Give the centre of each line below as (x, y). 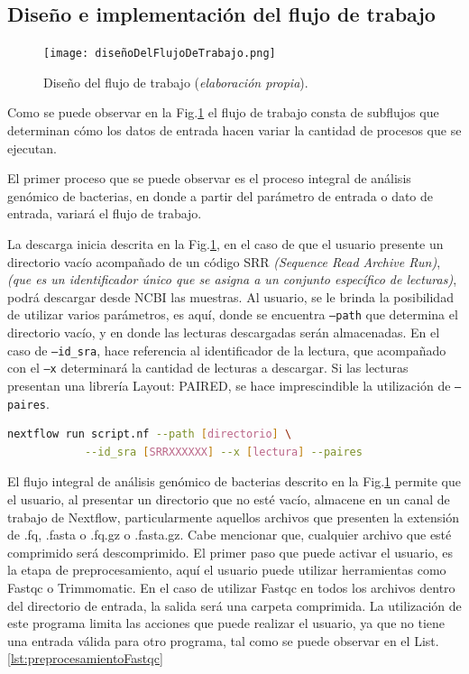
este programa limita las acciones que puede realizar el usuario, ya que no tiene (226, 623)
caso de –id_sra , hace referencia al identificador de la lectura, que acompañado (227, 350)
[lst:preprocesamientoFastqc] (85, 658)
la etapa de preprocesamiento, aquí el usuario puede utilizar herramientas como (227, 570)
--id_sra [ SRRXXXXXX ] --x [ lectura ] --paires (223, 452)
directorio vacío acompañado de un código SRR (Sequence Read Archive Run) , (224, 261)
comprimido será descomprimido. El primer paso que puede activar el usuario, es (230, 552)
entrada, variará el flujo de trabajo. (105, 213)
